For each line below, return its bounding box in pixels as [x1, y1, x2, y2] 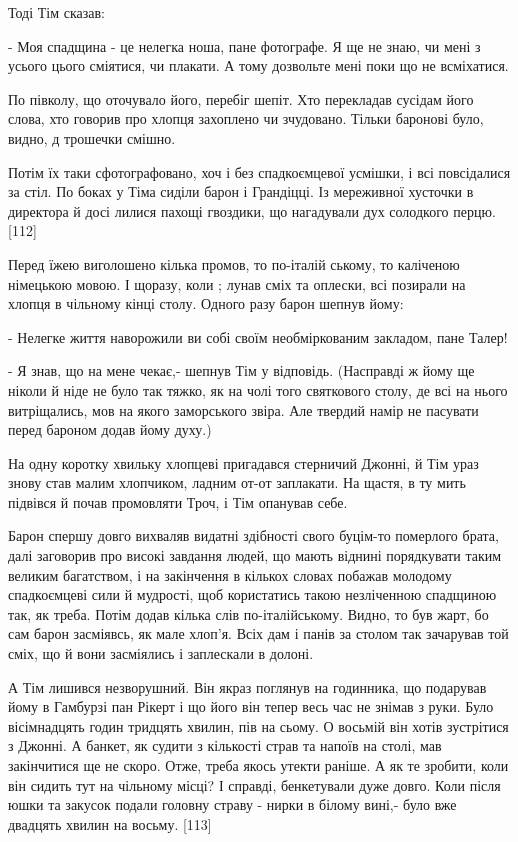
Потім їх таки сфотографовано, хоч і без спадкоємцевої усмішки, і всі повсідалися [8, 161, 511, 182]
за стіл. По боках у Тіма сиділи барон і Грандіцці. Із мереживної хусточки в [8, 181, 474, 202]
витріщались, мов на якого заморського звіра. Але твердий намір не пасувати [8, 399, 479, 420]
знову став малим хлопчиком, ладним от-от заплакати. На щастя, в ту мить [8, 472, 466, 493]
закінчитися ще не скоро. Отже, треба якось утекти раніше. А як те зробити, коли [8, 755, 509, 775]
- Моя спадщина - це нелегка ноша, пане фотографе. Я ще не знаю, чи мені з [8, 35, 481, 56]
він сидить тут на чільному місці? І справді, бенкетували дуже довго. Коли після [8, 774, 501, 795]
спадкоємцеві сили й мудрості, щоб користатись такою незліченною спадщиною [8, 584, 497, 605]
